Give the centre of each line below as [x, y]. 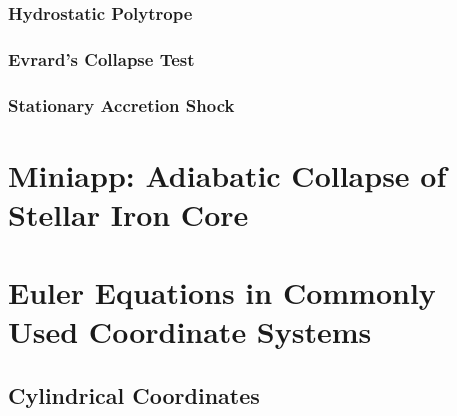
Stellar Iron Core [128, 213]
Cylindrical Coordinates [134, 395]
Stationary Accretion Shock [121, 104]
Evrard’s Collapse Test [101, 58]
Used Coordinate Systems [190, 331]
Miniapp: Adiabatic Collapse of [227, 174]
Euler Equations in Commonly [222, 292]
